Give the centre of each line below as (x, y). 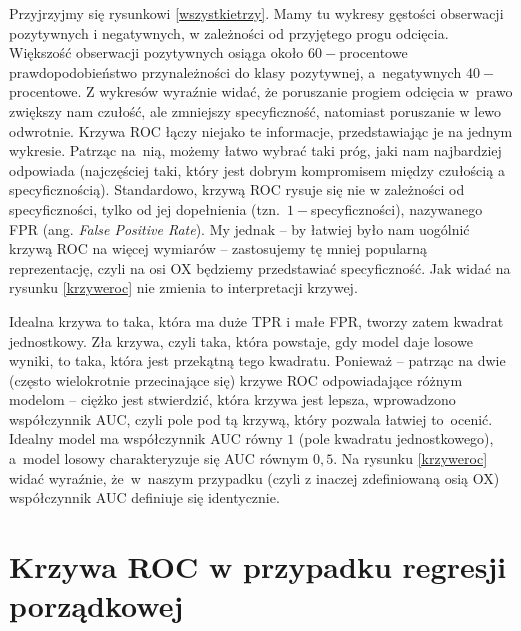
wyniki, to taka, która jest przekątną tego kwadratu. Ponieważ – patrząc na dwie (257, 360)
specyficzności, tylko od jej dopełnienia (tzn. (144, 208)
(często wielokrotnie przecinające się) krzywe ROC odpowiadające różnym (236, 379)
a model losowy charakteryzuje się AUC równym (159, 458)
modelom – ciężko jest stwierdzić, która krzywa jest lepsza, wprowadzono (232, 399)
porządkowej (96, 605)
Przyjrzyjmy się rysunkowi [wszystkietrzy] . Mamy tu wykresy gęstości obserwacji (256, 13)
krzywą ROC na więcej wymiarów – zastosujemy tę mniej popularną (218, 248)
